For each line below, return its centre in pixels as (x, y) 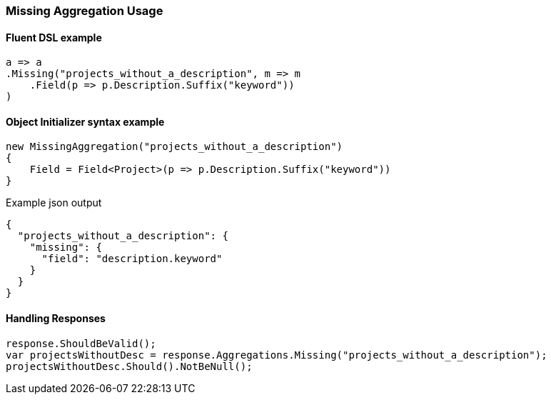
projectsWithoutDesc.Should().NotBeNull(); (129, 366)
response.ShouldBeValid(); (81, 343)
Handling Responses (56, 319)
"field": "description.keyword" (132, 259)
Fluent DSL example (54, 37)
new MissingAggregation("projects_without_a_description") (175, 147)
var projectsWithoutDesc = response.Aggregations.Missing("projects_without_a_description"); (277, 355)
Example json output (54, 203)
